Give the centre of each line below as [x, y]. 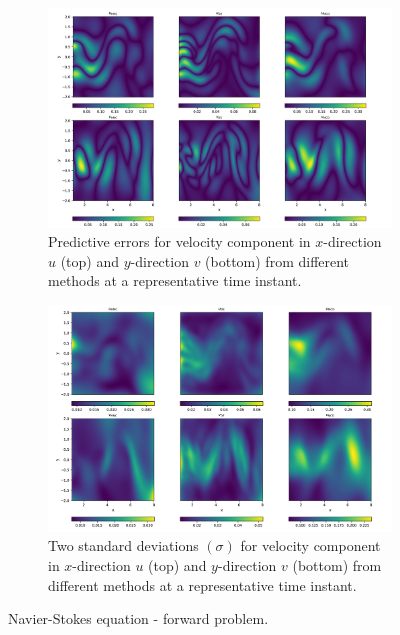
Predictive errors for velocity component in [179, 241]
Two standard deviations [123, 545]
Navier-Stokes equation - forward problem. [138, 618]
